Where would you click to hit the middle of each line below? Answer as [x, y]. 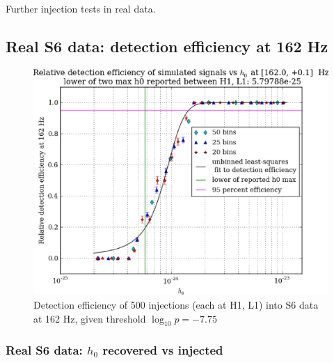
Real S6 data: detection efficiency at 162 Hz [167, 46]
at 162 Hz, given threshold [90, 318]
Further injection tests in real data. [81, 8]
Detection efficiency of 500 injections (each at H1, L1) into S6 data [176, 305]
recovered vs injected [163, 350]
